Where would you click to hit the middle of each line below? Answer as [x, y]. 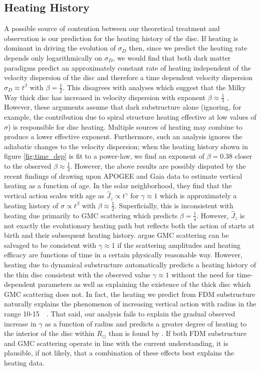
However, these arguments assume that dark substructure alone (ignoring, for [123, 107]
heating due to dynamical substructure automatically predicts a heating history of [130, 265]
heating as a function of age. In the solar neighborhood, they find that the [118, 185]
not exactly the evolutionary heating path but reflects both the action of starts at [129, 225]
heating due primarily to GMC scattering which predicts [91, 215]
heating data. [24, 362]
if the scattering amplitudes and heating [179, 245]
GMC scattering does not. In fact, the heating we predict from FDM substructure [130, 294]
